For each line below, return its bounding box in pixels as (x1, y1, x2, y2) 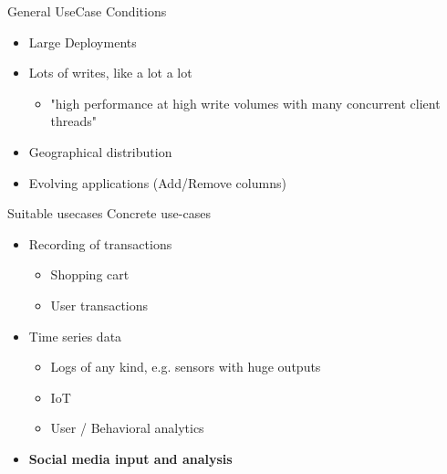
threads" (50, 111, 98, 131)
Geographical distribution (28, 142, 172, 161)
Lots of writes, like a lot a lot (28, 63, 192, 82)
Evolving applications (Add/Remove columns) (28, 173, 286, 192)
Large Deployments (28, 32, 137, 51)
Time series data (28, 326, 122, 345)
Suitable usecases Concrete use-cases (7, 204, 211, 223)
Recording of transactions (28, 234, 172, 253)
